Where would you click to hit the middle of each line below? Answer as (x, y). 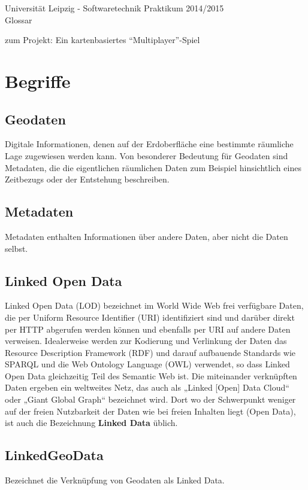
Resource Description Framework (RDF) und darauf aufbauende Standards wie (150, 352)
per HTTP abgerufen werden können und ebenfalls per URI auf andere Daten (148, 329)
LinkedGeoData (54, 455)
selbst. (16, 248)
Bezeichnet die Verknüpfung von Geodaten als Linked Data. (115, 480)
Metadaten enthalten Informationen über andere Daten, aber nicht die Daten (147, 236)
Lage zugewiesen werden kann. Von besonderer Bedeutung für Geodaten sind (147, 155)
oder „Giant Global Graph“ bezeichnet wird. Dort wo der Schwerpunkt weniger (150, 399)
